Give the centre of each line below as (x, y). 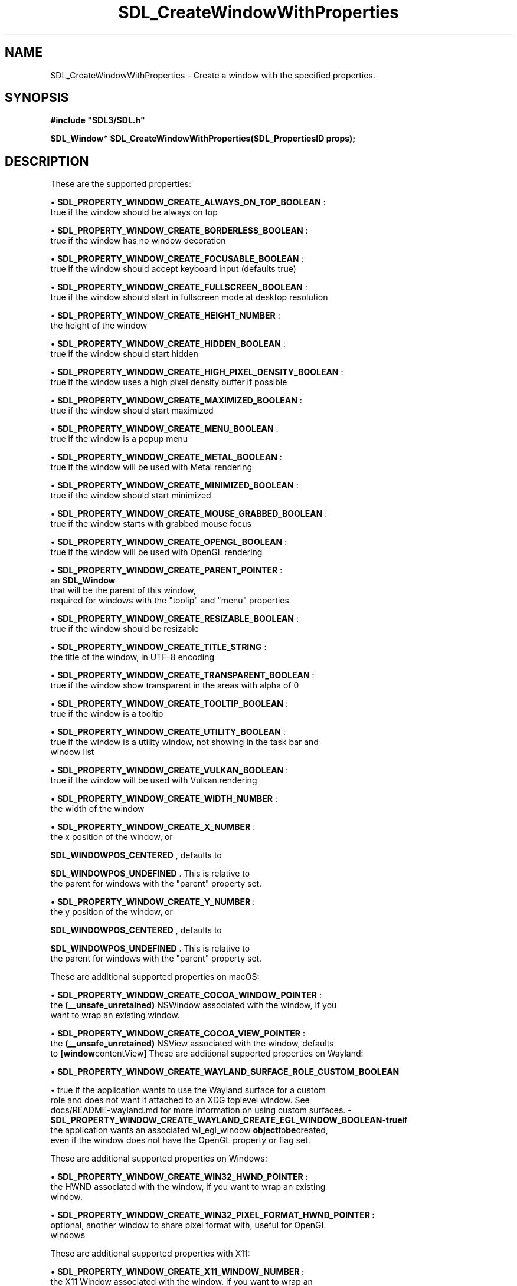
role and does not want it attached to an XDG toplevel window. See (180, 1100)
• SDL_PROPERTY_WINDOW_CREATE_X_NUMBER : (153, 827)
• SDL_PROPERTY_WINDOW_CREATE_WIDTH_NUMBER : (164, 799)
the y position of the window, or (112, 912)
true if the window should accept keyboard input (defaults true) (173, 269)
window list (72, 752)
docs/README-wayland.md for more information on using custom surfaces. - (201, 1110)
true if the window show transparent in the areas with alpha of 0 (175, 685)
